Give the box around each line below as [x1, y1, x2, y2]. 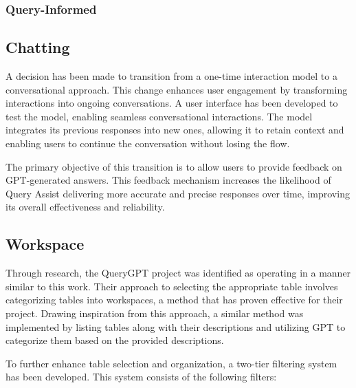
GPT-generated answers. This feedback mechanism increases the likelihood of [5, 173, 331, 187]
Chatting [5, 36, 70, 58]
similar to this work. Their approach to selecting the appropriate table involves [5, 279, 338, 293]
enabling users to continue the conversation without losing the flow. [5, 136, 290, 151]
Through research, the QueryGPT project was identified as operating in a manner [5, 266, 351, 280]
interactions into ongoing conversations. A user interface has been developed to [5, 96, 338, 110]
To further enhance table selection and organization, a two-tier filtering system [5, 356, 337, 370]
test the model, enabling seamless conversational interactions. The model [5, 109, 313, 123]
